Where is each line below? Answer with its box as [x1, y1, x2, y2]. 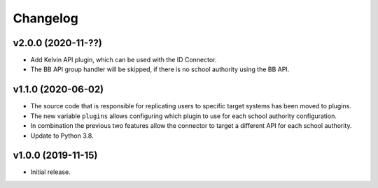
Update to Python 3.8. [30, 131, 94, 140]
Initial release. [30, 168, 71, 176]
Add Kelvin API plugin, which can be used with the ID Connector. [30, 56, 217, 64]
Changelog [13, 10, 78, 26]
